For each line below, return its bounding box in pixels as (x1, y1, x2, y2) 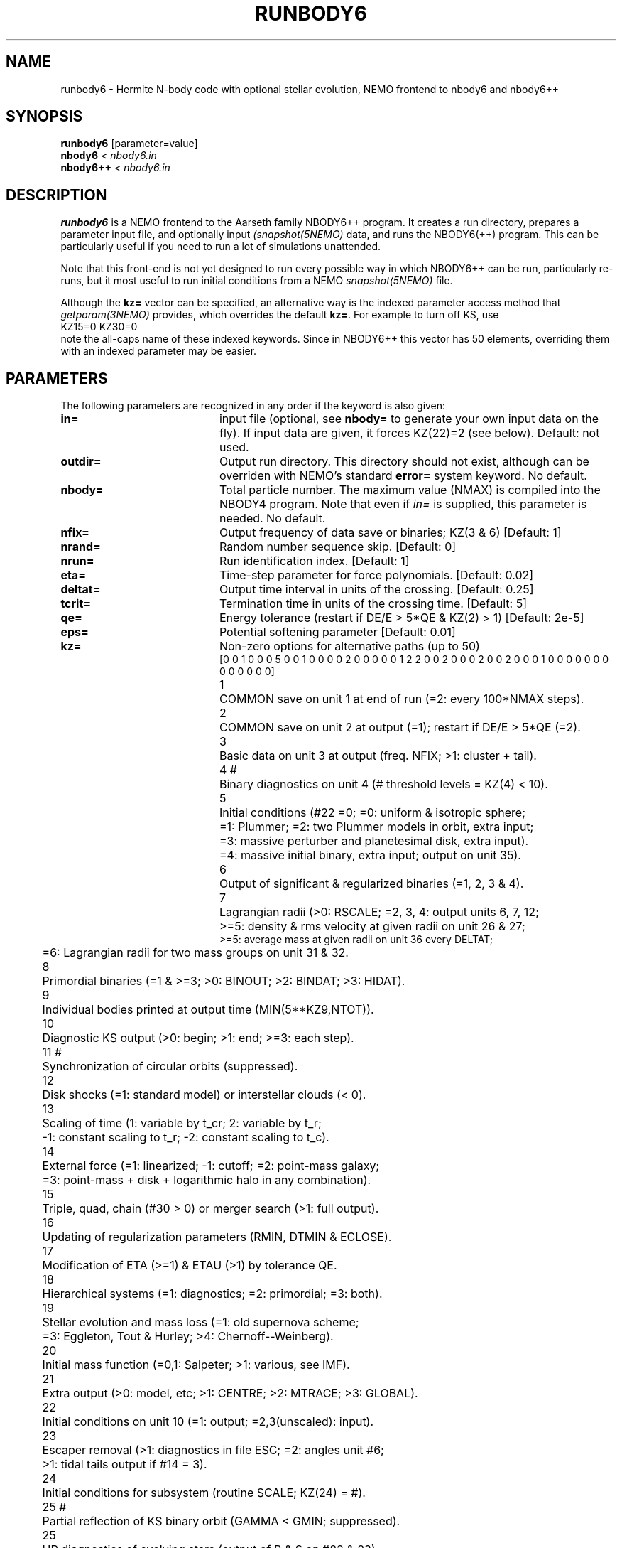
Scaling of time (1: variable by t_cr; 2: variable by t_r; (42, 1116, 322, 1131)
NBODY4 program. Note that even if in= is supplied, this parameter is (219, 497, 587, 512)
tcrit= (60, 596, 92, 611)
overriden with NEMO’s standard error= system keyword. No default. (219, 468, 587, 483)
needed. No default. (219, 511, 326, 526)
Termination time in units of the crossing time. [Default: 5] (219, 596, 527, 611)
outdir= (60, 454, 102, 469)
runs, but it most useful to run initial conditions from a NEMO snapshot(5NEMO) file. (60, 274, 453, 287)
